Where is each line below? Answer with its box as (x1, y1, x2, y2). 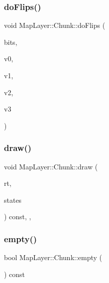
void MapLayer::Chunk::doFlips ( (4, 20, 106, 30)
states (4, 194, 22, 205)
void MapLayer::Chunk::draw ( (4, 161, 98, 171)
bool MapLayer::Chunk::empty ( (4, 252, 103, 263)
